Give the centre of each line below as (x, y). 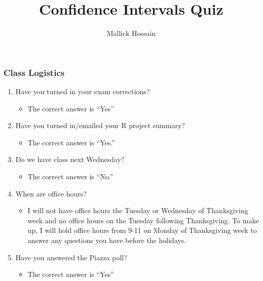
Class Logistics (34, 72)
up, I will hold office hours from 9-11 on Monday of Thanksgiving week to (142, 230)
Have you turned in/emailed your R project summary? (100, 125)
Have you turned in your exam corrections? (83, 91)
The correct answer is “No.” (70, 176)
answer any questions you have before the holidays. (107, 240)
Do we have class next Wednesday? (70, 159)
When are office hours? (51, 193)
